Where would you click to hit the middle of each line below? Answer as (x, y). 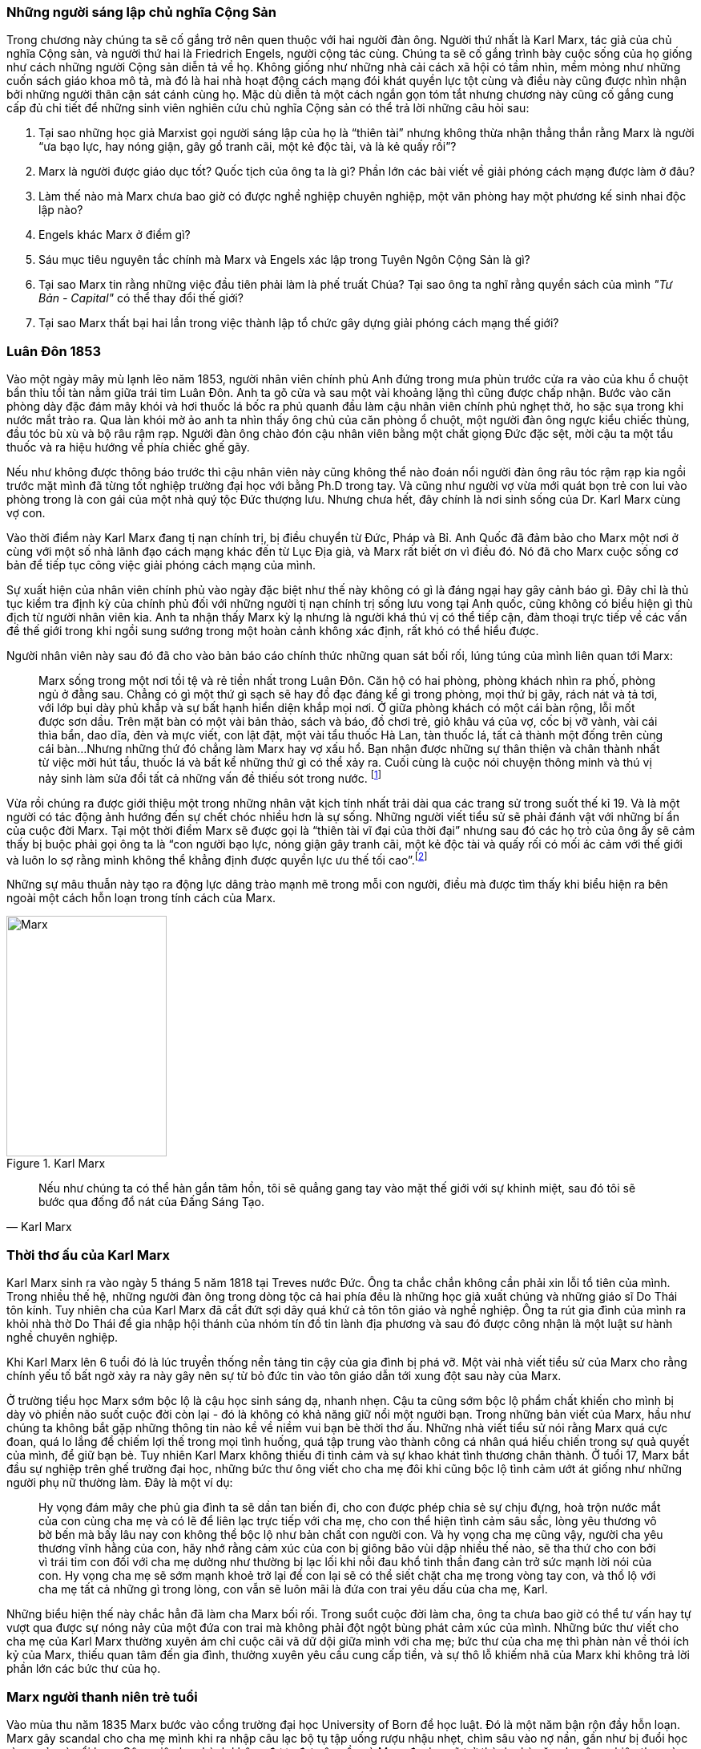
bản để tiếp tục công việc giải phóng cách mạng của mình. (161, 565)
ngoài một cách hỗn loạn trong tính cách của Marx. (141, 898)
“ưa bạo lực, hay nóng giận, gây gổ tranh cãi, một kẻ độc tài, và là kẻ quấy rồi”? (248, 147)
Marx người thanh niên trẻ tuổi (102, 1696)
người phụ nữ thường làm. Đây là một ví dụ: (120, 1483)
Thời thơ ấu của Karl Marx (88, 1255)
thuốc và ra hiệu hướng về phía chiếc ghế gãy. (128, 447)
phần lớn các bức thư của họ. (84, 1669)
